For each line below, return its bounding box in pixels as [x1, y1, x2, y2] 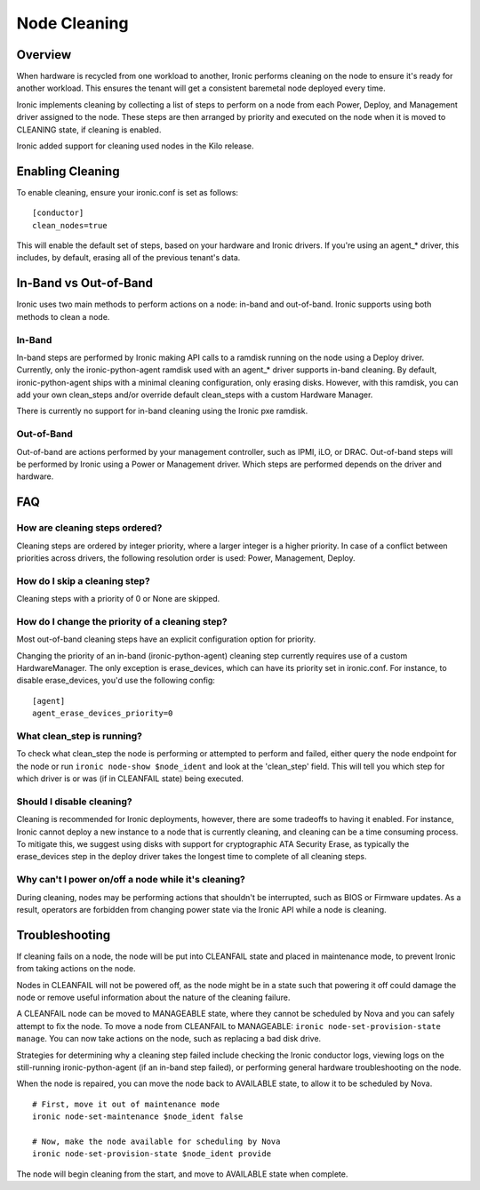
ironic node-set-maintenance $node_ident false [32, 1112, 244, 1122]
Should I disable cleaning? [16, 795, 132, 808]
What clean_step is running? [16, 730, 142, 742]
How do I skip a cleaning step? [16, 574, 150, 587]
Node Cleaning [16, 13, 129, 33]
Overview [16, 47, 72, 62]
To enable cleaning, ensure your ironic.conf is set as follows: [16, 187, 239, 197]
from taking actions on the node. [16, 963, 137, 974]
